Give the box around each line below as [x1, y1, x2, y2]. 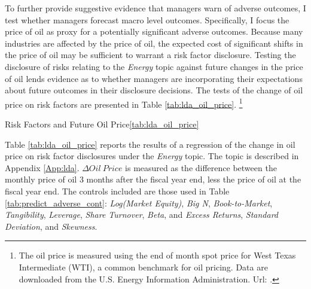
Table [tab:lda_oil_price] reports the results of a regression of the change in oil [5, 138, 295, 150]
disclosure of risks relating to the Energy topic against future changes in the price [5, 60, 303, 72]
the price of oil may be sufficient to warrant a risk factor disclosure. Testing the [5, 48, 296, 61]
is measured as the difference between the [125, 161, 277, 174]
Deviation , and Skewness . [5, 220, 97, 232]
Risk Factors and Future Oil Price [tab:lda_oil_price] [5, 118, 199, 130]
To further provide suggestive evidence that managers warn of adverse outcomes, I [5, 2, 306, 14]
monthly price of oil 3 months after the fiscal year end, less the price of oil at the [5, 173, 301, 185]
